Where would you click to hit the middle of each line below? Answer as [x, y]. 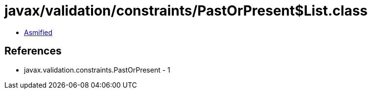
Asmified [38, 32]
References [33, 51]
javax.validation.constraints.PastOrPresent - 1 [97, 70]
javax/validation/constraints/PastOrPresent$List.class [186, 11]
